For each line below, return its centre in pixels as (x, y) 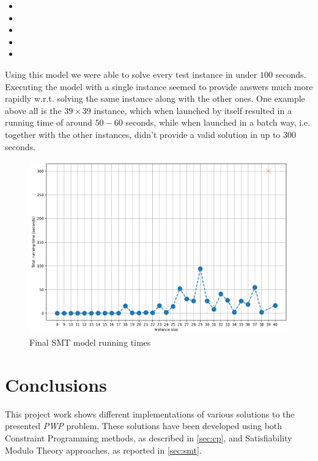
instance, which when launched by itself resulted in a (193, 110)
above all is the (33, 110)
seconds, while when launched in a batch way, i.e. (218, 122)
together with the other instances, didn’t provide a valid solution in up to (143, 134)
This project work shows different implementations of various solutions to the (150, 413)
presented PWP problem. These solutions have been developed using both (144, 426)
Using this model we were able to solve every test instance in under (131, 74)
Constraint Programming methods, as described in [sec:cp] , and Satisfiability (149, 438)
